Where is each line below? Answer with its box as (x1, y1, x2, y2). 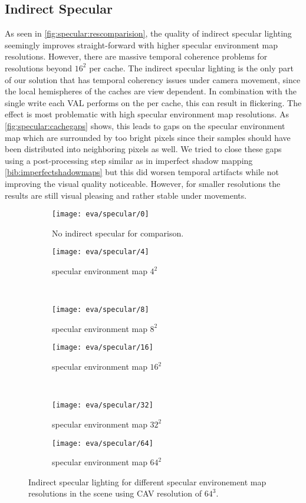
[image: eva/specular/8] (52, 305, 149, 314)
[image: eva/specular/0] (52, 210, 149, 219)
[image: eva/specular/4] (52, 248, 149, 257)
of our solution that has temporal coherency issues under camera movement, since (5, 73, 301, 86)
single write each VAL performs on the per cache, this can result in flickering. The (5, 96, 302, 109)
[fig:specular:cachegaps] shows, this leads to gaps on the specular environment (5, 119, 285, 131)
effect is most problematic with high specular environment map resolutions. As (5, 108, 289, 120)
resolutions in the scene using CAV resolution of (28, 487, 202, 499)
